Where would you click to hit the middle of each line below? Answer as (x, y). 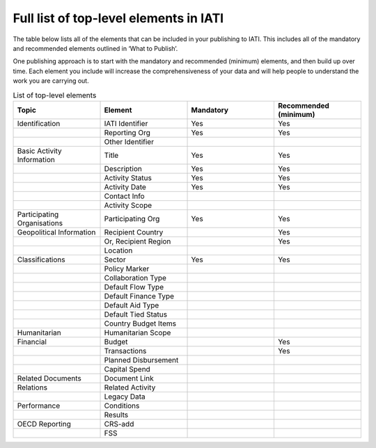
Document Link (129, 378)
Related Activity (130, 387)
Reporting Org (127, 132)
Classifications (41, 259)
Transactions (125, 351)
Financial (32, 342)
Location (118, 250)
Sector (115, 259)
